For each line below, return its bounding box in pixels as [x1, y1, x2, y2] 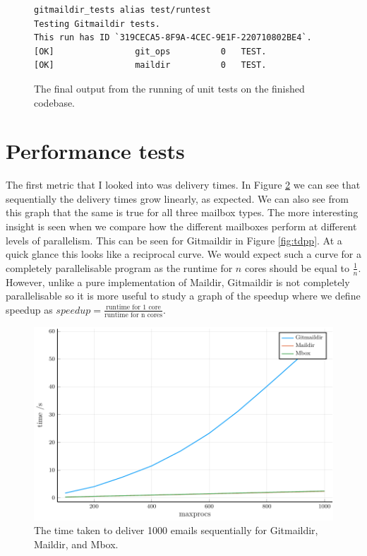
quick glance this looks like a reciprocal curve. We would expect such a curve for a [6, 247, 361, 261]
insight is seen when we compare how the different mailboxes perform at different [6, 219, 357, 234]
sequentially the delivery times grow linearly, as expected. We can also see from [6, 191, 349, 206]
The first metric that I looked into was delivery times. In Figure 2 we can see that [6, 177, 361, 192]
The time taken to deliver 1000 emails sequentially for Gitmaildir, [34, 523, 318, 538]
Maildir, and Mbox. [34, 536, 119, 551]
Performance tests [6, 136, 185, 165]
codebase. [34, 95, 76, 110]
